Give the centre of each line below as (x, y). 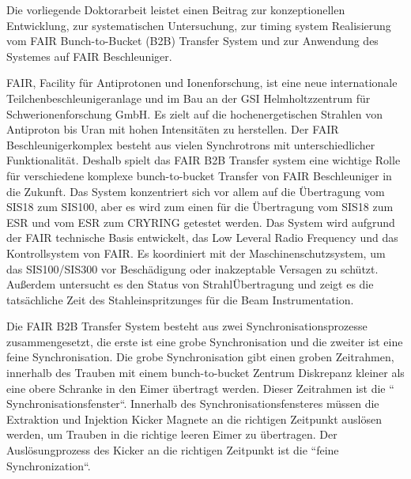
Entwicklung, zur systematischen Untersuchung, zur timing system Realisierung (199, 25)
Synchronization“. (49, 465)
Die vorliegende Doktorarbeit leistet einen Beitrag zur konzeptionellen (176, 9)
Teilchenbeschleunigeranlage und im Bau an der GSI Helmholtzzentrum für (189, 98)
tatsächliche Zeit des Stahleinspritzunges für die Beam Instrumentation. (180, 299)
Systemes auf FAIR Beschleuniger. (89, 56)
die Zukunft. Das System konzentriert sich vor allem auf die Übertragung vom (196, 191)
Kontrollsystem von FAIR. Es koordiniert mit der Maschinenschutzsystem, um (196, 253)
